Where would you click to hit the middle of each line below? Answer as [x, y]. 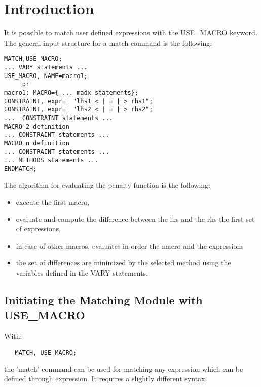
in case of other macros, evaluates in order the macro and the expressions [130, 245]
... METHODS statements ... [51, 160]
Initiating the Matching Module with [103, 300]
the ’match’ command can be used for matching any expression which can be [124, 369]
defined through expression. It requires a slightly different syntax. [106, 379]
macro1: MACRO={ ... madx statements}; [71, 92]
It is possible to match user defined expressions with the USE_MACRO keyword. [131, 33]
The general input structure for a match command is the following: [108, 42]
